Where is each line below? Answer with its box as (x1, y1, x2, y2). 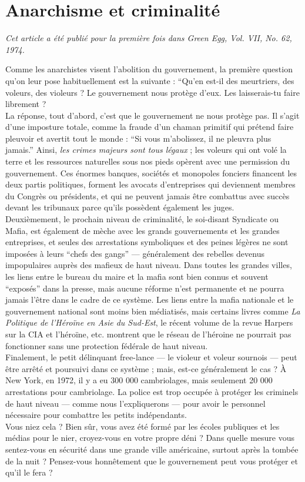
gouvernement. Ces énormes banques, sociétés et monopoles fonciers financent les (5, 166, 297, 179)
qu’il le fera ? (5, 466, 53, 478)
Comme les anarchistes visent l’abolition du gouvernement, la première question (5, 63, 293, 75)
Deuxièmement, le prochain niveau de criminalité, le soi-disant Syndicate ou (5, 213, 279, 225)
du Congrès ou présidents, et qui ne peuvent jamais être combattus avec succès (5, 189, 290, 202)
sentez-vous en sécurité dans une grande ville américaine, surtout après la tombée (5, 443, 299, 455)
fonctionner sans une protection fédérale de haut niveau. (5, 339, 208, 352)
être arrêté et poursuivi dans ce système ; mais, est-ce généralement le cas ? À (5, 362, 287, 374)
